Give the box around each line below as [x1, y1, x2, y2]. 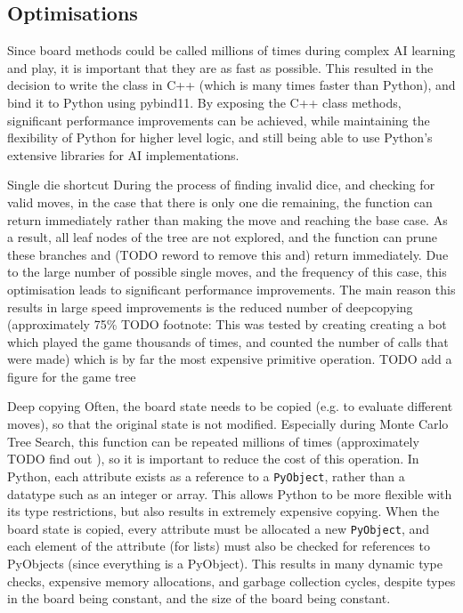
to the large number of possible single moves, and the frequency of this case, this [7, 262, 447, 281]
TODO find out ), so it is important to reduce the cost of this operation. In [7, 449, 419, 468]
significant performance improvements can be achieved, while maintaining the [7, 110, 430, 129]
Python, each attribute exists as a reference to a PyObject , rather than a [7, 466, 405, 485]
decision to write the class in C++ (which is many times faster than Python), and [7, 76, 456, 94]
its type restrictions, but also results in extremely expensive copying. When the [7, 502, 440, 520]
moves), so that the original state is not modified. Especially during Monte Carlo [7, 415, 449, 433]
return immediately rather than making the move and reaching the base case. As [7, 210, 448, 229]
